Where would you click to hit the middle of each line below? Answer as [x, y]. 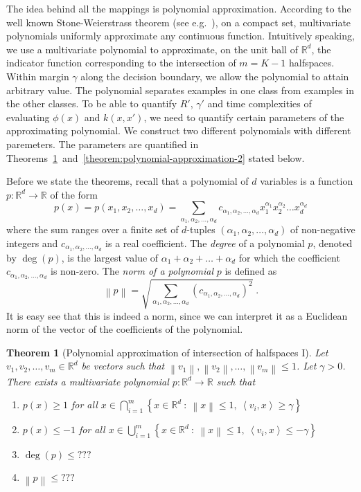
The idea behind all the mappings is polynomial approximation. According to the [179, 8]
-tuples [201, 229]
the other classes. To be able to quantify [92, 103]
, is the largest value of [110, 257]
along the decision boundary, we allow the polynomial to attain [215, 76]
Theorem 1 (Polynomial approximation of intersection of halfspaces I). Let [167, 352]
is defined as [251, 271]
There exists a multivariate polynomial [88, 381]
